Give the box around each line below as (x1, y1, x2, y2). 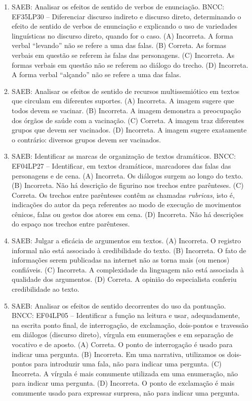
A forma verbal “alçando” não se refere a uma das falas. (11, 69, 181, 80)
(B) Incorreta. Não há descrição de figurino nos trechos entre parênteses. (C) (11, 180, 244, 190)
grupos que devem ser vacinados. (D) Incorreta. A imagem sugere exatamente (11, 125, 247, 135)
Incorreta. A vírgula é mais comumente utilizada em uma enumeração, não (11, 368, 238, 378)
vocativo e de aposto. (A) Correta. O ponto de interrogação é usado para (11, 339, 233, 349)
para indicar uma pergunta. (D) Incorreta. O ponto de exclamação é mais (11, 378, 235, 388)
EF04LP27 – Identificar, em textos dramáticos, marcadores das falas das (11, 160, 231, 171)
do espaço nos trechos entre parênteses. (11, 219, 130, 229)
